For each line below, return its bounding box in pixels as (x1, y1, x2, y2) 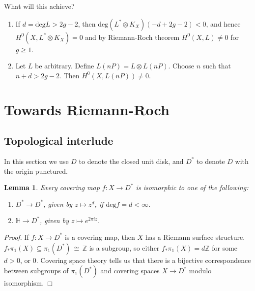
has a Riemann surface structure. (145, 231, 245, 242)
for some (212, 242, 238, 253)
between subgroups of (4, 265, 69, 276)
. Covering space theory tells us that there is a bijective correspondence (36, 255, 251, 265)
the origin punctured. (4, 165, 68, 176)
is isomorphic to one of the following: (136, 182, 249, 193)
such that (202, 61, 231, 71)
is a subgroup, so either (89, 242, 160, 253)
